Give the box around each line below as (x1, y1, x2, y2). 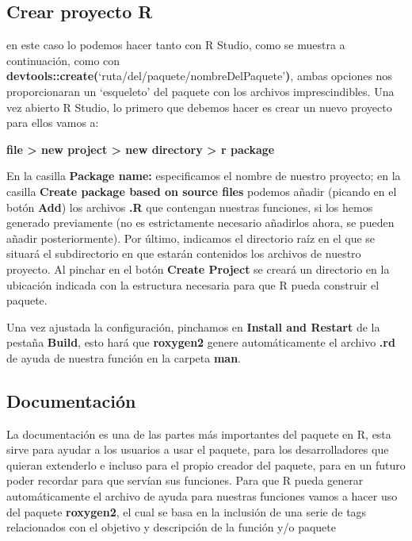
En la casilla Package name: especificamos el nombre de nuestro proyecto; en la (6, 167, 401, 184)
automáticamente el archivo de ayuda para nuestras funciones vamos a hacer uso (6, 488, 398, 505)
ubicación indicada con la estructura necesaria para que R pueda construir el (6, 276, 380, 293)
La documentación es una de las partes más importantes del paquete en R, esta (6, 425, 391, 442)
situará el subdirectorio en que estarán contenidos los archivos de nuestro (6, 245, 361, 262)
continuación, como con (6, 52, 120, 68)
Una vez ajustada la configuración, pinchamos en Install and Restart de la (6, 318, 380, 335)
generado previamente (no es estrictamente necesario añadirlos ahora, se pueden (6, 214, 395, 231)
